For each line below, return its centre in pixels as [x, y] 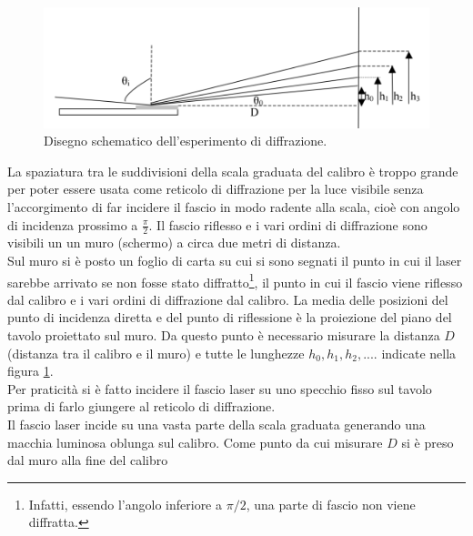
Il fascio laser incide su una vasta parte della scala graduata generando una [216, 424]
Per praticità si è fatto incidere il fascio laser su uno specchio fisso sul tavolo [220, 388]
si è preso [428, 442]
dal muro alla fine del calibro [88, 460]
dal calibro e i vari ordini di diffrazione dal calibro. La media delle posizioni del [228, 299]
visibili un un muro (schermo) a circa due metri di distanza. [174, 243]
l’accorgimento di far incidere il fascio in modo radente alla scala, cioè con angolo [234, 206]
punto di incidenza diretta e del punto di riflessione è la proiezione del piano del [230, 317]
